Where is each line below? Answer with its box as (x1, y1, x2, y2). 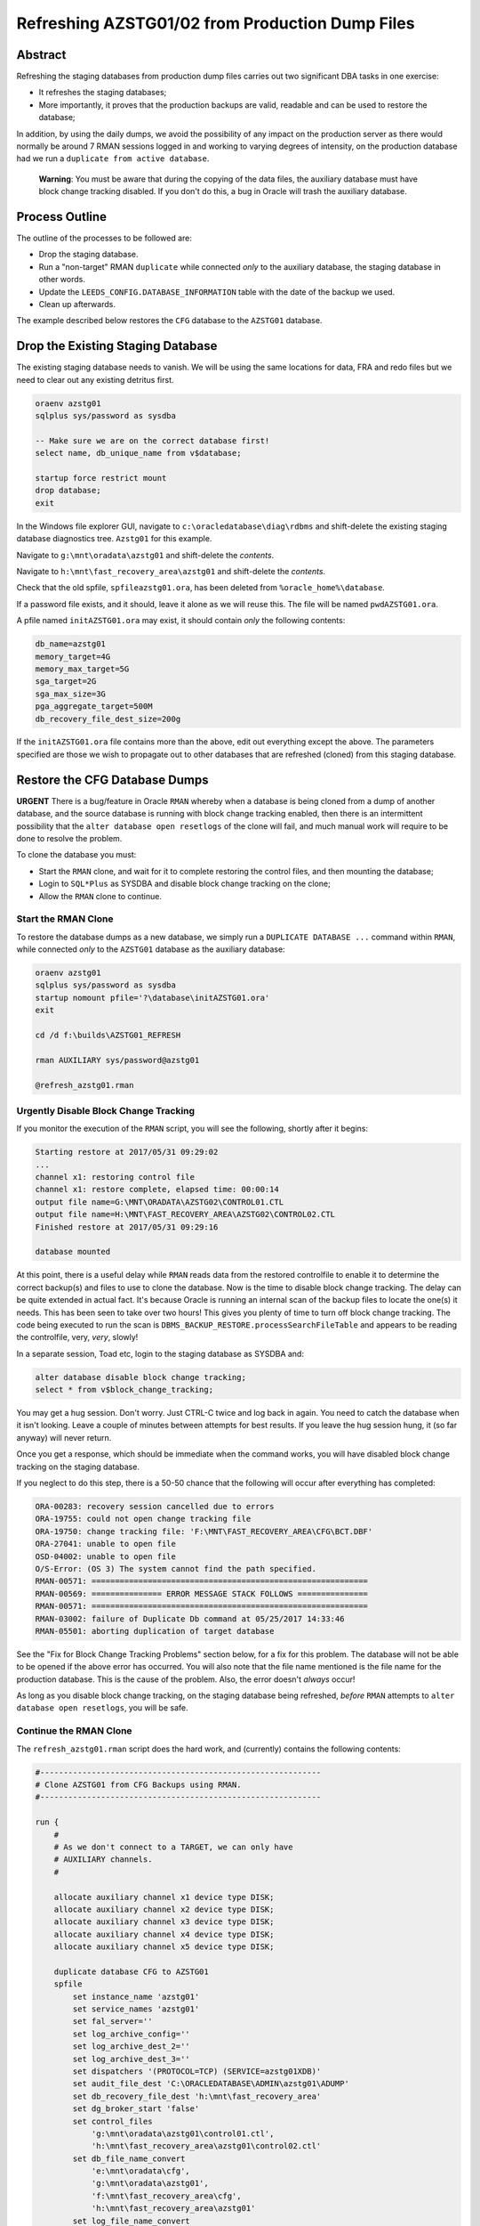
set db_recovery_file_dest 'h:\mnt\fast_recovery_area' (72, 2091, 322, 2101)
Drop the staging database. (38, 249, 139, 260)
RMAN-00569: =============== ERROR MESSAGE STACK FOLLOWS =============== (35, 1588, 369, 1598)
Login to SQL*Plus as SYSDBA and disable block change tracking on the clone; (38, 878, 331, 890)
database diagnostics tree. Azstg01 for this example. (16, 533, 212, 544)
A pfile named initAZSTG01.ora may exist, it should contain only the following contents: (16, 615, 346, 626)
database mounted (35, 1247, 111, 1257)
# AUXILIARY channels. (53, 1855, 153, 1864)
